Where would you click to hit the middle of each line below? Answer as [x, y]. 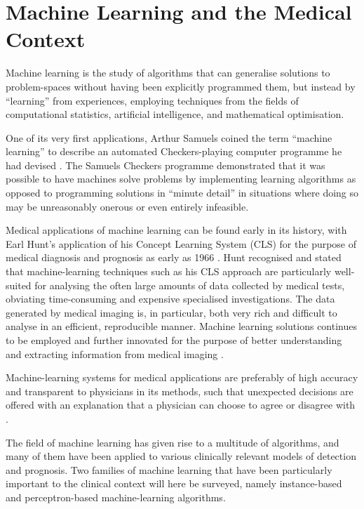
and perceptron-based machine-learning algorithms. [116, 497]
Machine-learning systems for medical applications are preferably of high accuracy [182, 377]
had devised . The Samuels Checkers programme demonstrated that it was [166, 165]
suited [19, 285]
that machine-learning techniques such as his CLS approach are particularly [169, 271]
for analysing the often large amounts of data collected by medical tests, [190, 285]
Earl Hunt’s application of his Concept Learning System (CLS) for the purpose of [181, 243]
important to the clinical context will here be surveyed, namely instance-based [174, 483]
